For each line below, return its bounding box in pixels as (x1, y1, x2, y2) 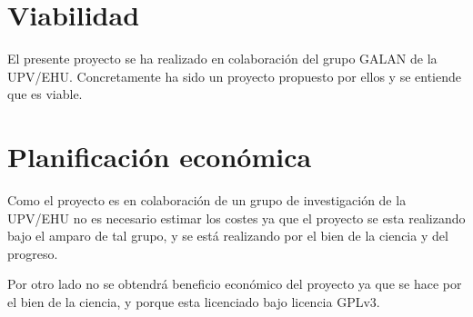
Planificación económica (7, 138, 312, 175)
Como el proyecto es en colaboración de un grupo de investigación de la (7, 191, 407, 210)
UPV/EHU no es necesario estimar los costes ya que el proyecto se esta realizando (7, 208, 466, 227)
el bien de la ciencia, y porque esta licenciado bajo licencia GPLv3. (7, 292, 380, 311)
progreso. (7, 243, 58, 263)
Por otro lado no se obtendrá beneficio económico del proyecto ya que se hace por (7, 274, 462, 293)
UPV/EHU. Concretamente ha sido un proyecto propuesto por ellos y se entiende (7, 66, 461, 85)
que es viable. (7, 84, 83, 104)
